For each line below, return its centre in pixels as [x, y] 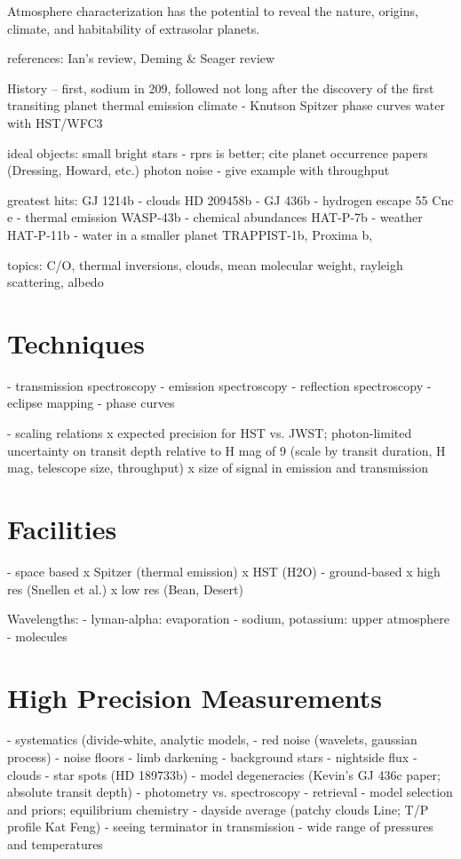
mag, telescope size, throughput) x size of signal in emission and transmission [218, 468]
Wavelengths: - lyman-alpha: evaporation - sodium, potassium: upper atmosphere [228, 619]
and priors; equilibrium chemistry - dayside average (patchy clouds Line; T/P [218, 809]
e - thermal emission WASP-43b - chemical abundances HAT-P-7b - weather [215, 217]
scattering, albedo [56, 282]
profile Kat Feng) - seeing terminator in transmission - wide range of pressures [220, 827]
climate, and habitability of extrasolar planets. [134, 28]
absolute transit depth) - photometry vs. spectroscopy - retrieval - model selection [230, 792]
